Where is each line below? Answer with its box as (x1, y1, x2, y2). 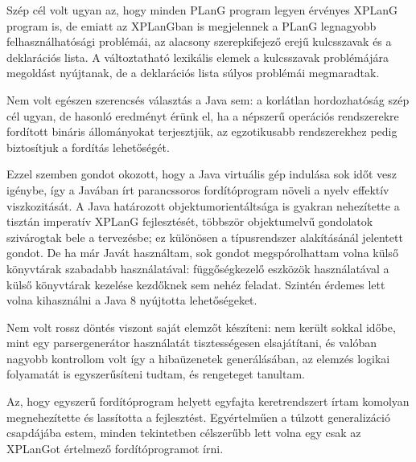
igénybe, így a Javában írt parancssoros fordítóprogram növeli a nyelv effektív (6, 181, 389, 198)
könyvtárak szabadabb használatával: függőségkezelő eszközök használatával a (6, 260, 389, 276)
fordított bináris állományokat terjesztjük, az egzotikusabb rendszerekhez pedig (6, 123, 397, 140)
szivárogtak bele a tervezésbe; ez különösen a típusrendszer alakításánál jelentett (6, 228, 403, 245)
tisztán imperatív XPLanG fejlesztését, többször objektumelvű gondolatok (6, 213, 373, 230)
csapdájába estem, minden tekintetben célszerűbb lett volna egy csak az (6, 424, 361, 441)
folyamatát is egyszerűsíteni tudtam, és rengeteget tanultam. (6, 366, 305, 382)
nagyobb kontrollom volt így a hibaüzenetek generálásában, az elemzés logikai (6, 350, 390, 366)
